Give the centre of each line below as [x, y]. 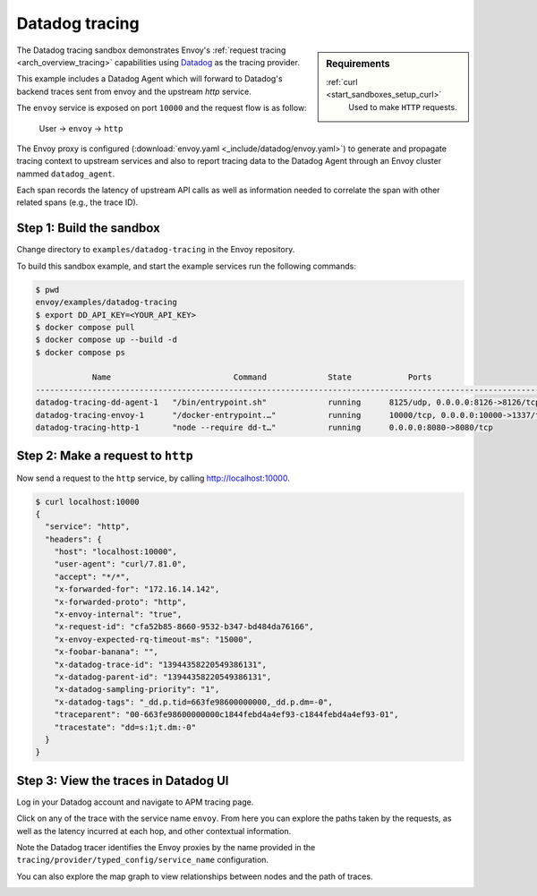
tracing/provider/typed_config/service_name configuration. [142, 860]
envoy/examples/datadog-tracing [107, 303]
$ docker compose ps [80, 352]
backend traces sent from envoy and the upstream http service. [134, 91]
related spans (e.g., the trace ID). [77, 202]
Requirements [358, 64]
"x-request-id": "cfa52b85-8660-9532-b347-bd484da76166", [184, 627]
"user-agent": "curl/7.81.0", [120, 564]
